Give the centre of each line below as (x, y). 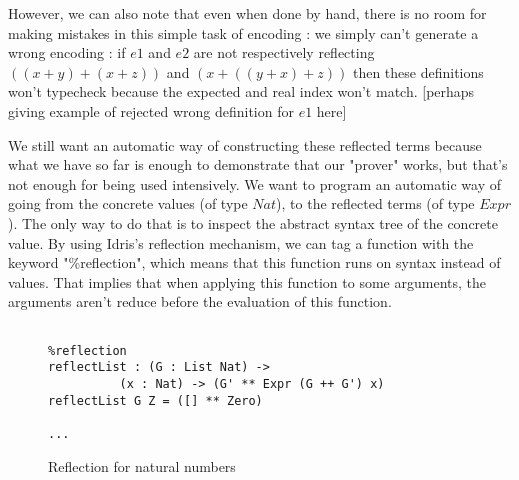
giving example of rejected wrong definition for (151, 110)
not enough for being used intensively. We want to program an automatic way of (255, 183)
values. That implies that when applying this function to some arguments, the (247, 281)
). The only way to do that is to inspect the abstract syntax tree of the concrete (253, 222)
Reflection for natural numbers (142, 465)
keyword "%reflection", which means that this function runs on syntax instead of (254, 262)
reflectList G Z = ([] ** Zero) (155, 400)
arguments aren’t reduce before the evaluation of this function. (200, 301)
